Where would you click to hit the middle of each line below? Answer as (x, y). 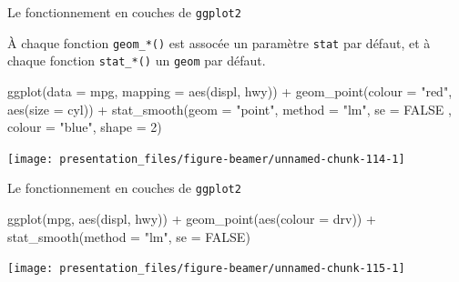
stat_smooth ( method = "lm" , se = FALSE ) (129, 236)
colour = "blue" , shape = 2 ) (85, 127)
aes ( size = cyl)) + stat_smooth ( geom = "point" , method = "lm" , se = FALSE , (229, 109)
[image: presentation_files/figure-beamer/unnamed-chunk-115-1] (206, 269)
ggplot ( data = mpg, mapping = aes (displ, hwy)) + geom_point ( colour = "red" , (230, 91)
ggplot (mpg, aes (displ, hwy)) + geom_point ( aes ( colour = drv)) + (192, 219)
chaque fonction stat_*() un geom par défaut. (137, 60)
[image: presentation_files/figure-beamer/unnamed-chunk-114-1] (206, 159)
